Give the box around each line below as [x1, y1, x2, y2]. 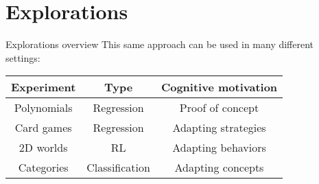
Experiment [11, 79, 76, 95]
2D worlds [19, 139, 68, 156]
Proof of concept [179, 100, 259, 116]
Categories [18, 159, 69, 176]
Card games [14, 119, 72, 136]
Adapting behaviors [172, 139, 266, 156]
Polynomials [14, 100, 73, 116]
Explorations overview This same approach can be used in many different [5, 37, 314, 51]
